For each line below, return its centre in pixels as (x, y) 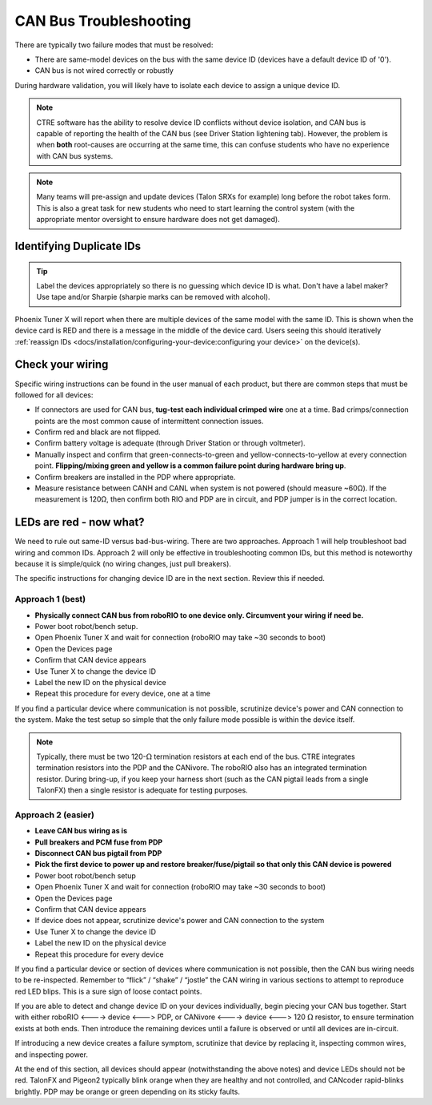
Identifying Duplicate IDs (78, 246)
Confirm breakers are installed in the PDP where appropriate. (135, 477)
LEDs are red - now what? (80, 522)
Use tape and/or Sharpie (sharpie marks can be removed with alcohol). (154, 297)
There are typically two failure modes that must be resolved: (114, 45)
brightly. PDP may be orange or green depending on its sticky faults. (127, 1091)
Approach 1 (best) (50, 599)
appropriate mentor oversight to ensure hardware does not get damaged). (158, 220)
